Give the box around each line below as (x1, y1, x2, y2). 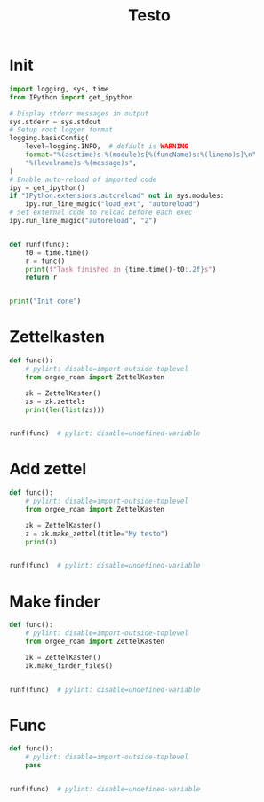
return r (25, 273, 58, 282)
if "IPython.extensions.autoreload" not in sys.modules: (9, 192, 225, 201)
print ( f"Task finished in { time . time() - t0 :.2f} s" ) (25, 265, 217, 274)
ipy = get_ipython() (9, 183, 86, 192)
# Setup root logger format (9, 125, 114, 134)
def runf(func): (9, 240, 69, 249)
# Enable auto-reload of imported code (9, 175, 157, 184)
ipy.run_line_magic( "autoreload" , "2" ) (9, 217, 157, 226)
